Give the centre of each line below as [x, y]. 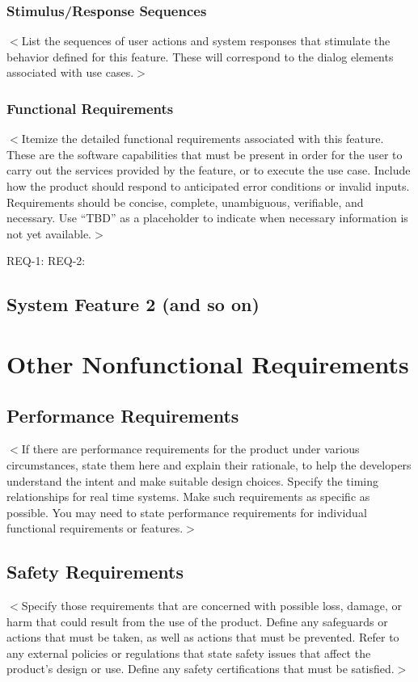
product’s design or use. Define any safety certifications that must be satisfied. [201, 669]
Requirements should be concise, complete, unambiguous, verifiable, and [185, 202]
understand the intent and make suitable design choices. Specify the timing [193, 480]
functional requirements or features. [95, 528]
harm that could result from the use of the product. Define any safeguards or [197, 621]
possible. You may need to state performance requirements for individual [187, 512]
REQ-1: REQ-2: [46, 261]
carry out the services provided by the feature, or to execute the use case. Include [209, 170]
